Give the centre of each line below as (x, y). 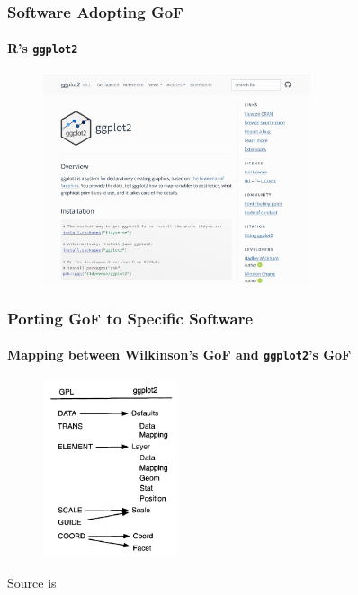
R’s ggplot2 (43, 48)
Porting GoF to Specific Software (130, 318)
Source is (32, 582)
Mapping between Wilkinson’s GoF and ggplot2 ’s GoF (179, 355)
